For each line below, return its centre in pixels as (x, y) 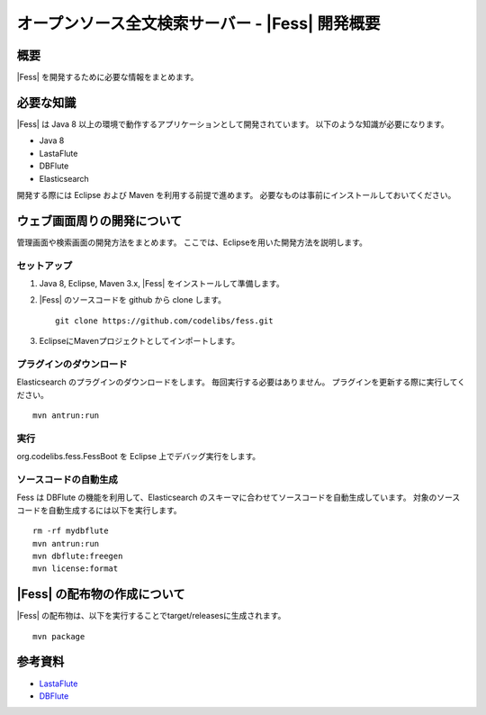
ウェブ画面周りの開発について (99, 221)
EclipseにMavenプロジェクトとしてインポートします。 (139, 341)
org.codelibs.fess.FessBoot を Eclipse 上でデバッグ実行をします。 (139, 457)
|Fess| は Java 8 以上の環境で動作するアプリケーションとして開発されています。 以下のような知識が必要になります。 (233, 124)
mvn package (59, 636)
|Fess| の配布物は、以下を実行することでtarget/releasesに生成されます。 (151, 616)
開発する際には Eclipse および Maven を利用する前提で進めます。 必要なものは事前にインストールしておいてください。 (236, 195)
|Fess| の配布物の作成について (101, 594)
